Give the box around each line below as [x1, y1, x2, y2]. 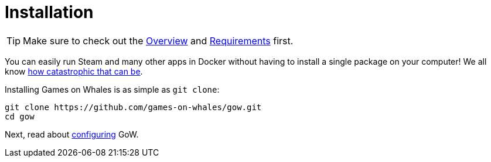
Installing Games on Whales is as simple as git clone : [5, 84, 220, 94]
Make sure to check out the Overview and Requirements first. [23, 34, 294, 47]
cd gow [5, 111, 35, 121]
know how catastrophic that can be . [5, 66, 143, 76]
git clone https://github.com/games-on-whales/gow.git [5, 102, 262, 112]
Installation [5, 2, 94, 22]
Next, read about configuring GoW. [5, 129, 139, 139]
